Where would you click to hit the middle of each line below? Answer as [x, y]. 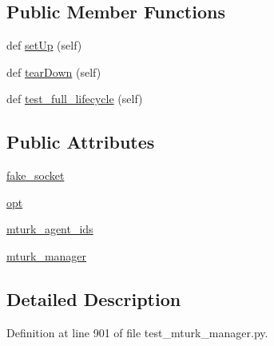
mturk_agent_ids [50, 229]
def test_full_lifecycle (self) [75, 99]
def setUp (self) [44, 45]
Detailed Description [94, 298]
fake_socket [36, 175]
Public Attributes [81, 142]
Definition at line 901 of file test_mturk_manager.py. [137, 332]
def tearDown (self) [54, 72]
